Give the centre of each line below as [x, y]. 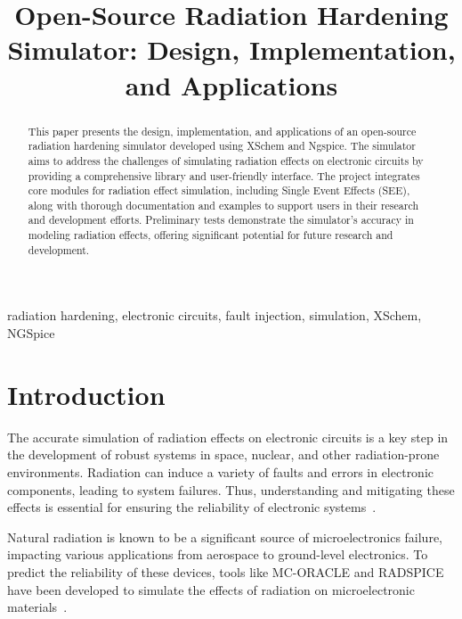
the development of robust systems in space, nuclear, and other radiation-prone [223, 454]
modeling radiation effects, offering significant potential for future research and [211, 235]
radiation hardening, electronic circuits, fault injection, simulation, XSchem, [215, 315]
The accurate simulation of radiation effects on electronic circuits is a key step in [228, 437]
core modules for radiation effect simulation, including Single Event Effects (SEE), [219, 190]
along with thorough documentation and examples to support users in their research [223, 205]
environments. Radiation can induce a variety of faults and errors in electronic [221, 471]
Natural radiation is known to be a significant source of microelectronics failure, [225, 536]
